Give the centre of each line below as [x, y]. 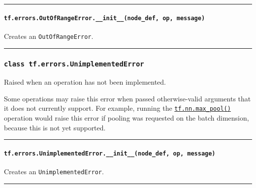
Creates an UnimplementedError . [54, 172]
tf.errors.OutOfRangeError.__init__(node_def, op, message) [105, 18]
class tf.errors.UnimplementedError [74, 64]
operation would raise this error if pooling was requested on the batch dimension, [127, 118]
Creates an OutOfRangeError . [49, 36]
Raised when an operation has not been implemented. [85, 82]
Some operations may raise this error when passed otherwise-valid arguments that [128, 98]
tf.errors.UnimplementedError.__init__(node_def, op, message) [110, 153]
